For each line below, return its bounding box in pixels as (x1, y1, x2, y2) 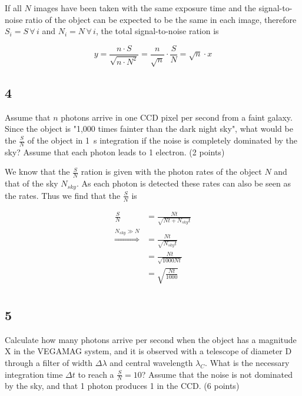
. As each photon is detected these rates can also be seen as (76, 177, 291, 189)
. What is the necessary (205, 356, 290, 368)
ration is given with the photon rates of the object (81, 165, 262, 178)
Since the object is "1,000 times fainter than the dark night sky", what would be (5, 122, 293, 135)
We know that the (5, 165, 70, 178)
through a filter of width (5, 356, 93, 368)
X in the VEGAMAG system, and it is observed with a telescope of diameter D (5, 345, 292, 357)
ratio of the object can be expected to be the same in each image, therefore (25, 13, 297, 25)
